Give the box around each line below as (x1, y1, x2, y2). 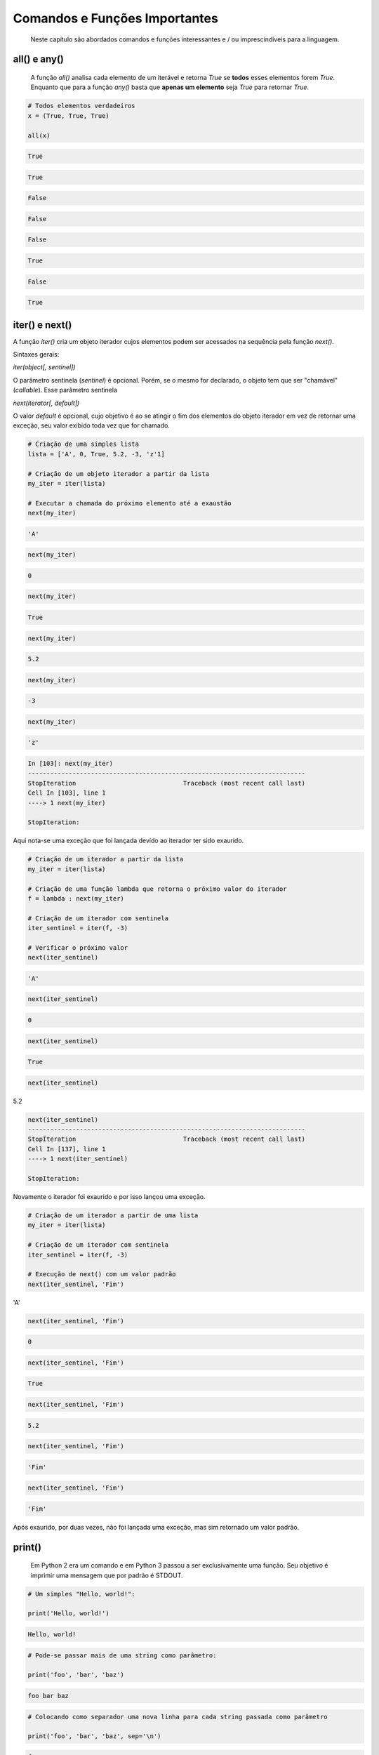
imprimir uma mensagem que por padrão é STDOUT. (30, 1571, 183, 1579)
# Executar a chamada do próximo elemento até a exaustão (27, 499, 232, 507)
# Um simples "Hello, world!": (27, 1590, 136, 1598)
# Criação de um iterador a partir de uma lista (27, 1211, 199, 1219)
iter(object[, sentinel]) (13, 363, 76, 371)
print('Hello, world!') (27, 1610, 110, 1617)
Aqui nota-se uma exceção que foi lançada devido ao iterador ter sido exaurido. (13, 836, 244, 845)
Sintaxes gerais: (13, 350, 60, 359)
